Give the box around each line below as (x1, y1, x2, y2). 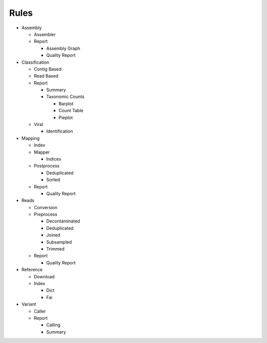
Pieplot (58, 114, 73, 121)
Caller (34, 308, 46, 314)
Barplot (58, 100, 74, 106)
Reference (21, 267, 43, 273)
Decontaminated (46, 218, 80, 224)
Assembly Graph (46, 45, 81, 51)
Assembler (34, 31, 56, 37)
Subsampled (46, 239, 72, 245)
